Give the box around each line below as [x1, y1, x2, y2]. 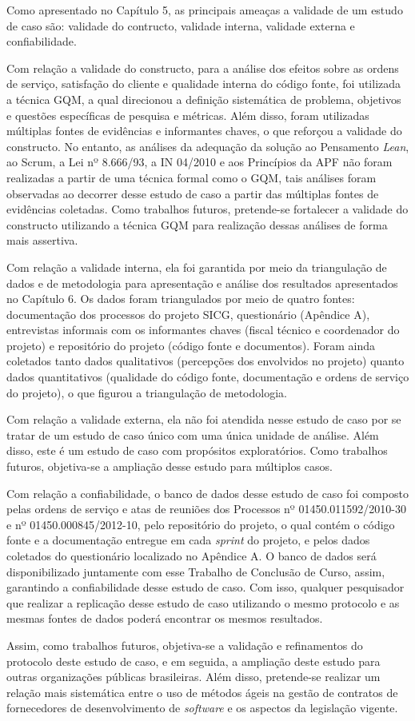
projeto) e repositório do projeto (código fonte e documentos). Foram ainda [6, 337, 376, 353]
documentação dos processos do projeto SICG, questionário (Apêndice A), [6, 305, 370, 322]
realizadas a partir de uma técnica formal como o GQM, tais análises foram [6, 169, 377, 185]
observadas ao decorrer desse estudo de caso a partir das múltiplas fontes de [6, 185, 379, 201]
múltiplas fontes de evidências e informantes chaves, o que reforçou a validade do [6, 122, 402, 139]
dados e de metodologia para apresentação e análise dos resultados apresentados [6, 274, 398, 291]
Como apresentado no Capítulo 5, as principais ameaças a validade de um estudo [6, 2, 403, 18]
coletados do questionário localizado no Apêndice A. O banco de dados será [6, 548, 377, 564]
